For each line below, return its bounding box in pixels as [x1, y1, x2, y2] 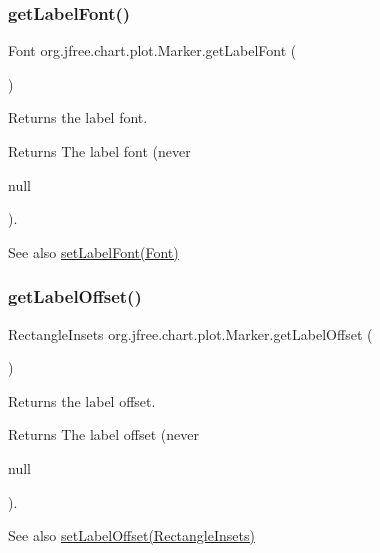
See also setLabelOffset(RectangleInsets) [8, 525, 255, 546]
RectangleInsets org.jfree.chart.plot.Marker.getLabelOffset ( [8, 323, 373, 344]
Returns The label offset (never [8, 424, 199, 445]
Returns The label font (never [8, 141, 191, 161]
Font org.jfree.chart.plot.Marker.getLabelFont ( [8, 40, 297, 61]
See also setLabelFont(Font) [8, 241, 179, 262]
